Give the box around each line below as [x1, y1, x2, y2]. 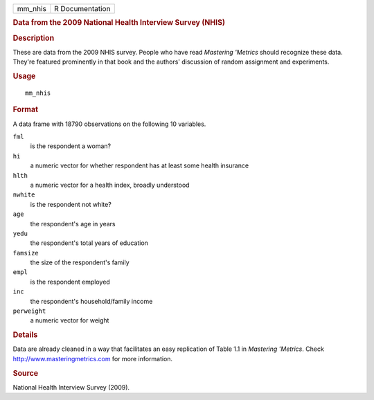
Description [12, 33, 55, 43]
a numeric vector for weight [30, 316, 109, 325]
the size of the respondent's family [30, 258, 130, 266]
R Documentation [54, 4, 111, 13]
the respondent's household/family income [30, 297, 153, 305]
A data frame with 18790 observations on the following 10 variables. [12, 120, 206, 128]
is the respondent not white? [30, 200, 112, 208]
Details [12, 330, 38, 340]
